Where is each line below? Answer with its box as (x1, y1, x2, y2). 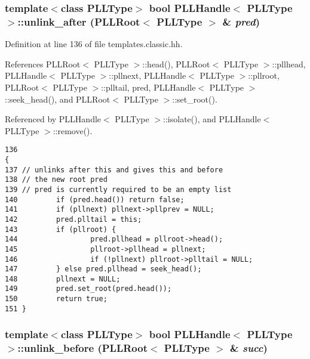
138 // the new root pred (5, 175, 108, 184)
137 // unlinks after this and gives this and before (5, 165, 223, 174)
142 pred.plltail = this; (5, 215, 142, 224)
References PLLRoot (5, 57, 81, 70)
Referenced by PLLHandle (5, 113, 102, 125)
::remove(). (53, 124, 93, 137)
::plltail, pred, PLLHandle (101, 81, 196, 93)
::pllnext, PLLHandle (109, 69, 186, 82)
